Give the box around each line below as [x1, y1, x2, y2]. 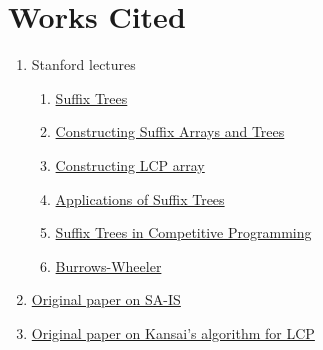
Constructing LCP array [55, 154, 205, 175]
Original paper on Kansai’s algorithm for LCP [31, 322, 315, 343]
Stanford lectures [31, 54, 136, 75]
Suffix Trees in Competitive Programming [55, 222, 312, 243]
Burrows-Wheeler [55, 255, 162, 276]
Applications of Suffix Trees [55, 188, 225, 209]
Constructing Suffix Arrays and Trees [55, 121, 285, 142]
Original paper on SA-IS [31, 289, 181, 310]
